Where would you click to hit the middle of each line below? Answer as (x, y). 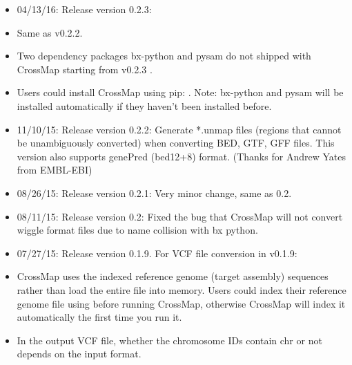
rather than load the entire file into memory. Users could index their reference (182, 289)
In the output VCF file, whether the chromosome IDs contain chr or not (169, 340)
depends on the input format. (79, 354)
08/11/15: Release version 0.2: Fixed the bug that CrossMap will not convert (180, 216)
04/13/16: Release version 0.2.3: (84, 9)
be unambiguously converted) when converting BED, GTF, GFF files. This (176, 143)
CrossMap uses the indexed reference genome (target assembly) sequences (173, 276)
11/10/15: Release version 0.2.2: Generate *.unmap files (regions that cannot (179, 129)
